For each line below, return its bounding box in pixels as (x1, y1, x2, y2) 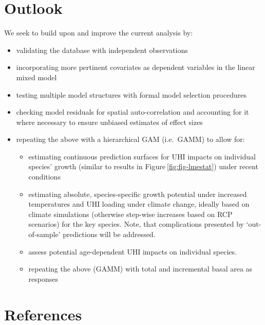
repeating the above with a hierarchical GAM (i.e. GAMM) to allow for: (16, 134, 245, 145)
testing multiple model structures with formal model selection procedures (16, 89, 247, 100)
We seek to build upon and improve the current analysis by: (4, 27, 193, 38)
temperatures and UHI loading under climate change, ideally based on (28, 198, 250, 209)
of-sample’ (28, 229, 61, 240)
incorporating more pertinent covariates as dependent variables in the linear (16, 62, 255, 73)
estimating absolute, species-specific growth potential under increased (28, 188, 247, 199)
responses (28, 273, 59, 284)
